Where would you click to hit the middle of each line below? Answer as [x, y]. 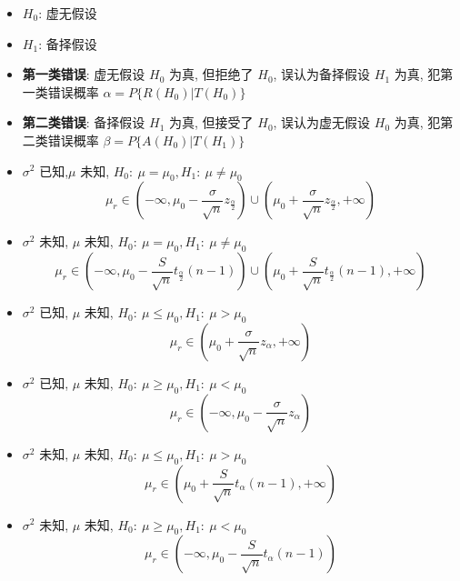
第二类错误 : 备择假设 [84, 122]
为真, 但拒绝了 [211, 74]
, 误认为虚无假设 [322, 122]
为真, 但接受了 [211, 122]
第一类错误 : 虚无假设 [84, 74]
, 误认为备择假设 [322, 74]
